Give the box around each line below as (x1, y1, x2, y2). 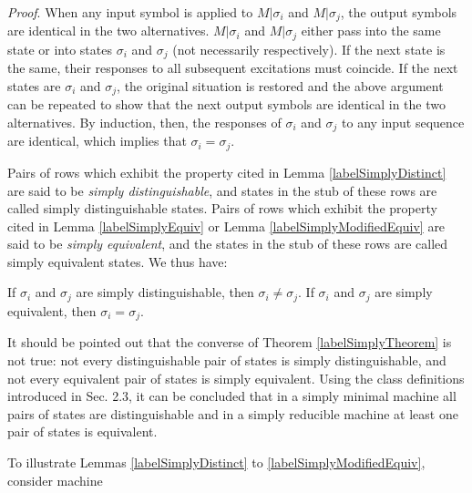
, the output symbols (340, 3, 457, 21)
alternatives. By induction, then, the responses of (7, 113, 282, 131)
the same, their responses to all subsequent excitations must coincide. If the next (7, 58, 458, 77)
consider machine (7, 470, 103, 489)
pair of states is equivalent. (7, 422, 158, 441)
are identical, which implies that (7, 131, 187, 150)
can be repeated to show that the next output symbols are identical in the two (7, 95, 446, 114)
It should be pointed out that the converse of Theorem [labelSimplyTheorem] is (7, 333, 452, 352)
